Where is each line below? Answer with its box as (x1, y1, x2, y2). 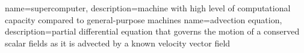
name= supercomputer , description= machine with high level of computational (5, 2, 291, 14)
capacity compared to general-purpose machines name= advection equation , (5, 13, 282, 26)
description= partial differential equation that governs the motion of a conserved (5, 25, 300, 38)
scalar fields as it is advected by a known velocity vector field (5, 36, 231, 49)
